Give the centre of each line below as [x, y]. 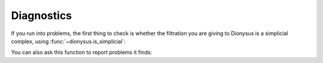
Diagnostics [42, 15]
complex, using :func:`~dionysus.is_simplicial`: [68, 41]
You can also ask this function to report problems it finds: [82, 52]
